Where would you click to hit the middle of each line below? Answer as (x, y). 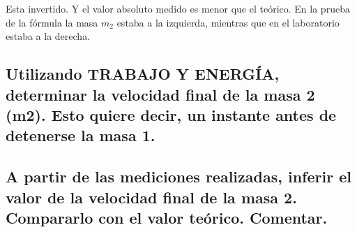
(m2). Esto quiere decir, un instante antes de (171, 114)
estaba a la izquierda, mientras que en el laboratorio (228, 22)
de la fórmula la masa (52, 22)
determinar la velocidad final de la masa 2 (160, 94)
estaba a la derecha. (48, 36)
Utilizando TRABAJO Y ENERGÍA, (143, 74)
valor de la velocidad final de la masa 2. (151, 197)
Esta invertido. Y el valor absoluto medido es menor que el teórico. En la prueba (178, 8)
